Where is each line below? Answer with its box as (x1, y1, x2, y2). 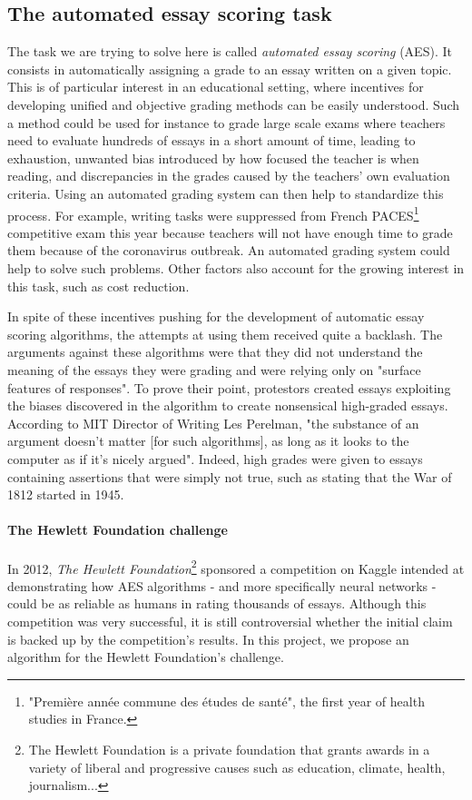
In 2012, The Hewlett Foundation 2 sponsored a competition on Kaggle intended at (7, 556, 465, 578)
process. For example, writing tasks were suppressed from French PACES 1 (7, 202, 419, 224)
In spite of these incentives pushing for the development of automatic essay (7, 307, 425, 326)
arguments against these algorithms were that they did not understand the (7, 342, 423, 361)
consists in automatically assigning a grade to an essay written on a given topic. (7, 59, 452, 78)
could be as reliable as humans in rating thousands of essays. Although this (7, 594, 427, 613)
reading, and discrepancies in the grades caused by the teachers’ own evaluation (7, 166, 450, 185)
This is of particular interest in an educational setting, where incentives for (7, 77, 424, 96)
